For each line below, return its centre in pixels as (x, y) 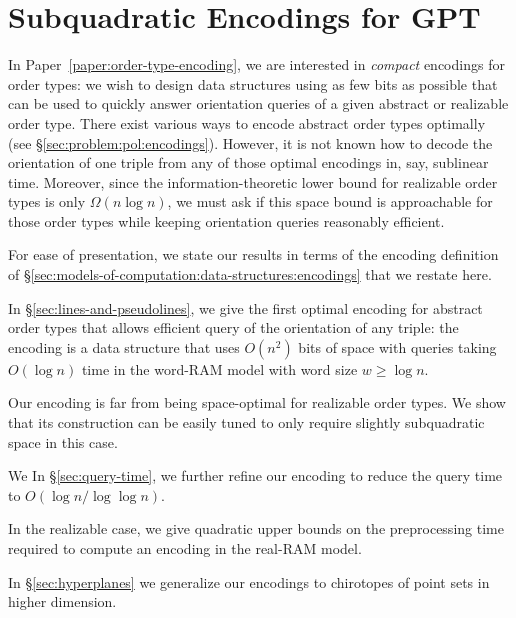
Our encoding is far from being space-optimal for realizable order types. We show (257, 402)
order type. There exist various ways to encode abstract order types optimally (247, 122)
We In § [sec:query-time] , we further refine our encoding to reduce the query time (255, 475)
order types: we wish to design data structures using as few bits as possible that (253, 83)
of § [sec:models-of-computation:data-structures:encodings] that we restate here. (250, 274)
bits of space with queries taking (397, 346)
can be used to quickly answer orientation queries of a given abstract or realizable (258, 103)
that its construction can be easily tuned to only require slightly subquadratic (246, 422)
